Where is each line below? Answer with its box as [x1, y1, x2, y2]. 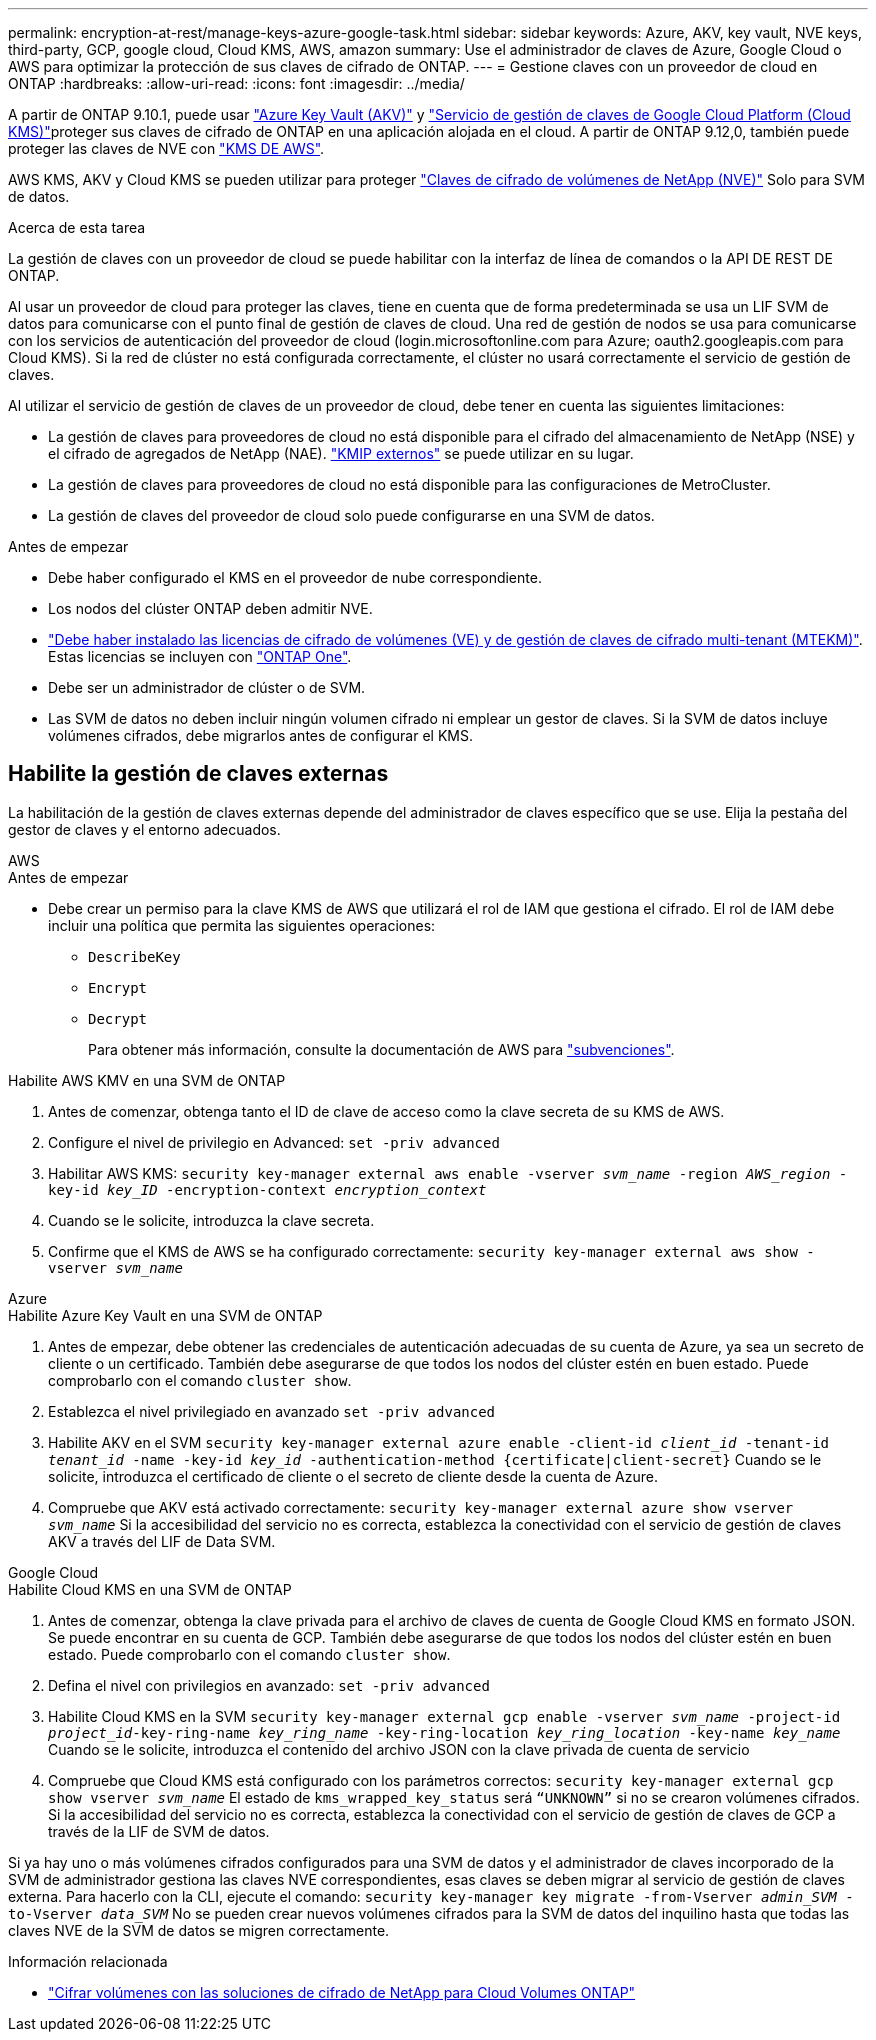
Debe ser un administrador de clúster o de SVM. [48, 679, 366, 696]
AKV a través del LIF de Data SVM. [48, 1532, 276, 1550]
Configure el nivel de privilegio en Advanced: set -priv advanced [48, 1133, 500, 1151]
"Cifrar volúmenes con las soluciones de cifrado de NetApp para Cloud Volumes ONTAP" [48, 1983, 636, 2001]
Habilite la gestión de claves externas [8, 761, 389, 787]
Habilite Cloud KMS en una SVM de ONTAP [8, 1580, 292, 1598]
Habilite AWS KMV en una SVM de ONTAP [8, 1071, 286, 1089]
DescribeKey [88, 948, 181, 965]
